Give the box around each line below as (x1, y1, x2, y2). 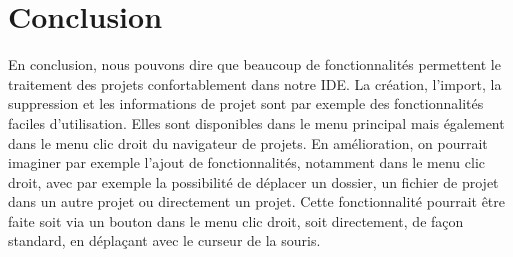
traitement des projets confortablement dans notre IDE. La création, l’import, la (8, 73, 502, 94)
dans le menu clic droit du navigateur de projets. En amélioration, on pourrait (8, 132, 488, 153)
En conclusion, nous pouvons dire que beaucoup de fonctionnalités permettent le (8, 54, 501, 75)
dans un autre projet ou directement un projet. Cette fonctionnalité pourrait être (8, 191, 506, 212)
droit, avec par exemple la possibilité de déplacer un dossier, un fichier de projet (8, 171, 499, 192)
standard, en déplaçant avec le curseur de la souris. (8, 230, 321, 251)
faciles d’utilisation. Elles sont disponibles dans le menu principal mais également (8, 112, 505, 133)
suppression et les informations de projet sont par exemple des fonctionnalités (8, 93, 484, 114)
